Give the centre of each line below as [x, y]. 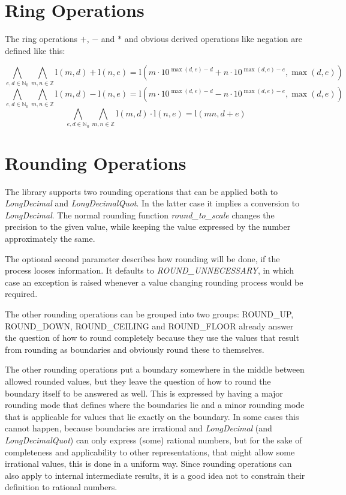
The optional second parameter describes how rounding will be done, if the [142, 258]
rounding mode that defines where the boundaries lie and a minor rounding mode [155, 405]
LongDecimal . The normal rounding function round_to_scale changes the [140, 214]
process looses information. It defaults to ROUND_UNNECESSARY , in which [150, 270]
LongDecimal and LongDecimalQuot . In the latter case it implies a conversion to [152, 203]
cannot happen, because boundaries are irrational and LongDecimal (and [139, 428]
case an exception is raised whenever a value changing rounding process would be [154, 282]
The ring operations [41, 39]
